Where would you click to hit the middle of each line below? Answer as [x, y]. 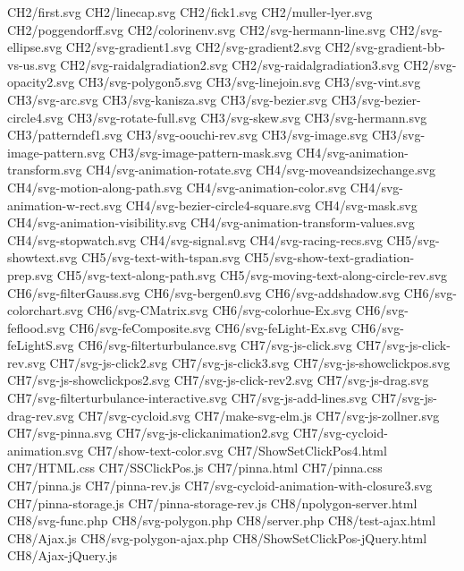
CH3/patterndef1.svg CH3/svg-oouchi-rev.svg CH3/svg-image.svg [188, 135]
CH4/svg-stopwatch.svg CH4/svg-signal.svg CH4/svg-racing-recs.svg [195, 239]
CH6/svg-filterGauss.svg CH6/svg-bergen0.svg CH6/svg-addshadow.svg [204, 292]
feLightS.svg [41, 345]
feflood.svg [36, 327]
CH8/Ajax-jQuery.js [63, 555]
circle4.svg [35, 117]
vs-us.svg [32, 64]
